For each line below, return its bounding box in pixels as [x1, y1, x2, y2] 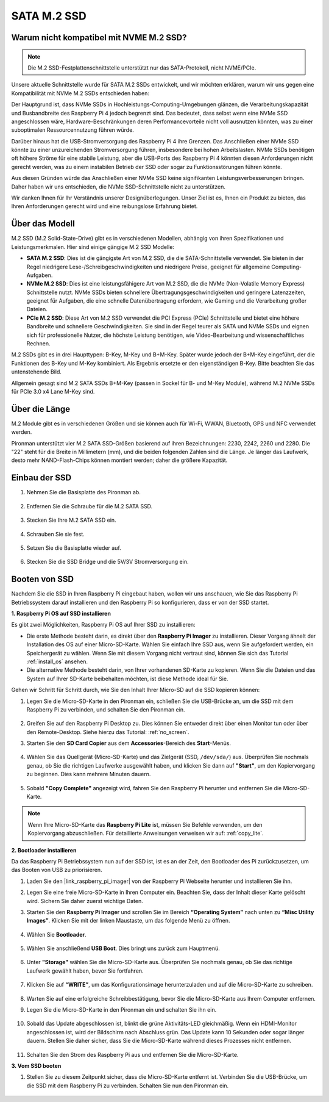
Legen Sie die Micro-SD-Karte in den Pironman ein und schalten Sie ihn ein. [26, 1006, 217, 1014]
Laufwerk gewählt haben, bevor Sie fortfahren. [26, 967, 144, 974]
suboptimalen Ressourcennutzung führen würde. [11, 126, 134, 134]
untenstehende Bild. [11, 368, 62, 375]
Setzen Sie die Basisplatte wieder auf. [26, 544, 121, 552]
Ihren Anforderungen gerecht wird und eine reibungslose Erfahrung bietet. [11, 203, 198, 210]
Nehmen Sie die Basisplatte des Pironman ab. [26, 489, 141, 496]
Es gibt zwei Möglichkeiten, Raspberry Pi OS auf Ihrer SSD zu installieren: [11, 621, 196, 628]
